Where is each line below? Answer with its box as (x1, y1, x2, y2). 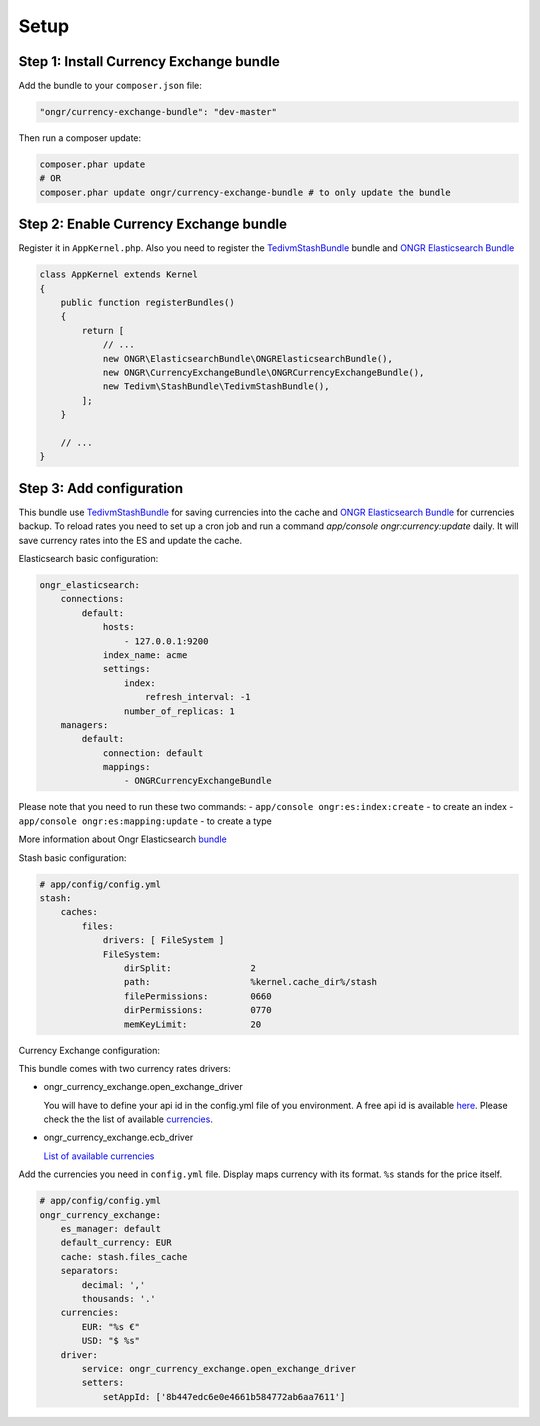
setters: (81, 1377, 125, 1389)
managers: (60, 719, 109, 730)
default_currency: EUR (60, 1237, 172, 1249)
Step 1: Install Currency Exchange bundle (18, 53, 280, 70)
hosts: (102, 621, 135, 633)
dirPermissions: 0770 (123, 1005, 272, 1016)
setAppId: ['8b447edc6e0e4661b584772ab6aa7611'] (102, 1391, 346, 1402)
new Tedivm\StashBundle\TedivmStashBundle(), (102, 381, 330, 392)
